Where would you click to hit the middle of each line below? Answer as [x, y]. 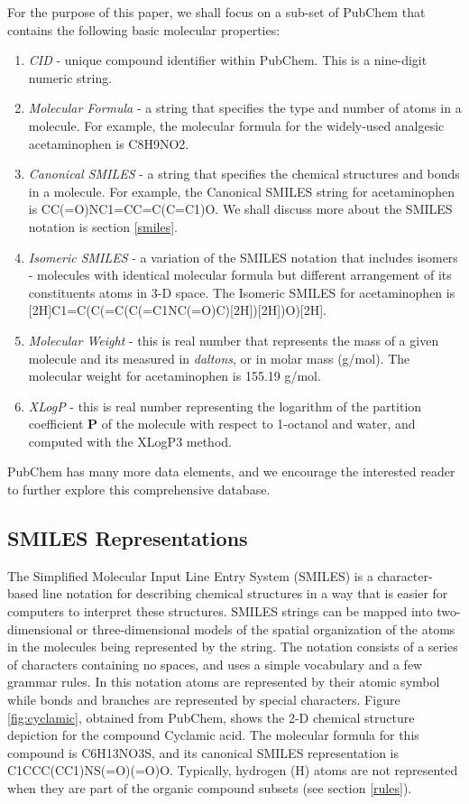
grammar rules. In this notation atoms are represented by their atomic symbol [224, 682]
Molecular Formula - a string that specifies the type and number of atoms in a [245, 108]
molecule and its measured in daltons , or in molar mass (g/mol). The [219, 358]
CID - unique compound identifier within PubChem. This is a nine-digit [228, 60]
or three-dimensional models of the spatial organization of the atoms [266, 628]
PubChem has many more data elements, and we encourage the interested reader [231, 471]
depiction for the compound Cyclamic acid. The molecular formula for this [213, 735]
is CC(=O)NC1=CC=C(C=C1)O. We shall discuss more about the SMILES [240, 209]
